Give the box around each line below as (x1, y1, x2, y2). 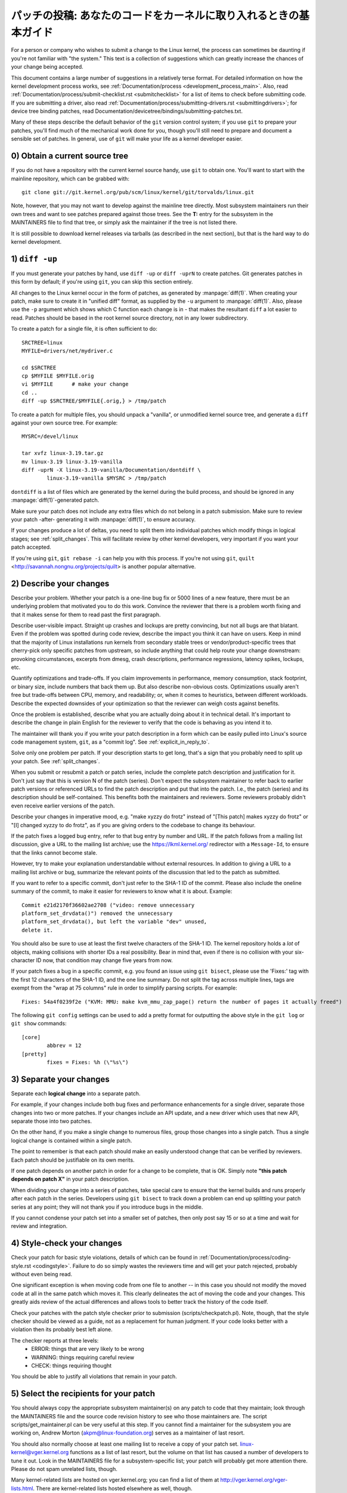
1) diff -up (11, 254, 58, 264)
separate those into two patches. (11, 1117, 92, 1125)
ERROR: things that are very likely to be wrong (31, 1345, 144, 1353)
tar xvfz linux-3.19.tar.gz (21, 450, 104, 457)
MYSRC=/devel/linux (21, 433, 79, 440)
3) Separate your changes (11, 1074, 110, 1084)
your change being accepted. (11, 63, 83, 70)
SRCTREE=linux (21, 339, 63, 346)
